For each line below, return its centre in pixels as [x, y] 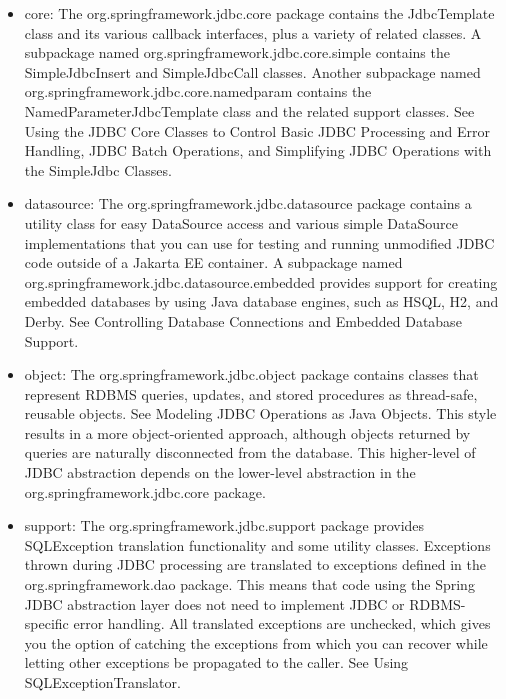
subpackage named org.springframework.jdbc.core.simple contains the [237, 52]
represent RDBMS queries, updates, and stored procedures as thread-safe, [251, 393]
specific [46, 623]
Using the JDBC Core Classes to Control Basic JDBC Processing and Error [257, 130]
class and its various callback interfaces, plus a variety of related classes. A [253, 32]
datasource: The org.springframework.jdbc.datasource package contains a [248, 203]
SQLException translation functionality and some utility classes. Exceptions [257, 544]
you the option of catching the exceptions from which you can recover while [256, 642]
